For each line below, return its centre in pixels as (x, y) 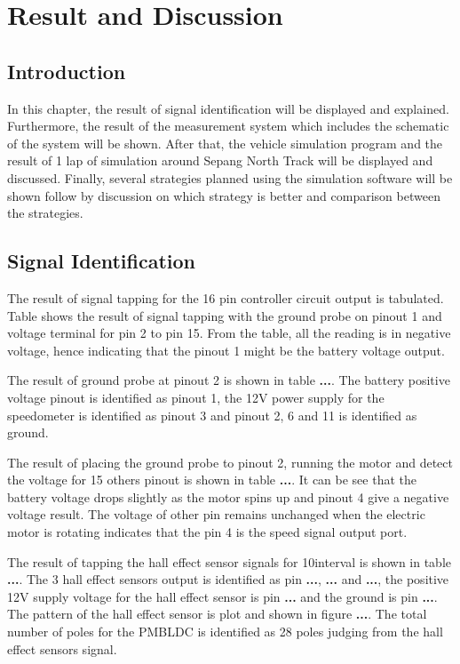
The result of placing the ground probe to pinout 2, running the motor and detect (230, 462)
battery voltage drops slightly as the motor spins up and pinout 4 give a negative (228, 496)
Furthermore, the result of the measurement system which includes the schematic (228, 126)
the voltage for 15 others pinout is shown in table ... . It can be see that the (212, 480)
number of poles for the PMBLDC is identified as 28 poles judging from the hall (225, 632)
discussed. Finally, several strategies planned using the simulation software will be (230, 177)
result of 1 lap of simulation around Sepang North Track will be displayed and (220, 160)
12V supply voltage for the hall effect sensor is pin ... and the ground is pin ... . (222, 596)
